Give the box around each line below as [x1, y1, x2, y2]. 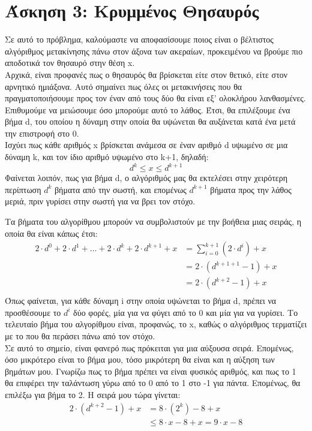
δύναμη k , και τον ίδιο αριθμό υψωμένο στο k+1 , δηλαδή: [5, 150, 209, 163]
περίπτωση [5, 183, 41, 195]
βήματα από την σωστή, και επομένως [54, 183, 187, 195]
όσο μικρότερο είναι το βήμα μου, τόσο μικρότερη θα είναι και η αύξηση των [5, 353, 275, 366]
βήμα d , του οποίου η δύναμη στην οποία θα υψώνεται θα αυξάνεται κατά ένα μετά [5, 115, 296, 128]
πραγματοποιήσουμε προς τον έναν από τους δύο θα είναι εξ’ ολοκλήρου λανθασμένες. [5, 92, 306, 104]
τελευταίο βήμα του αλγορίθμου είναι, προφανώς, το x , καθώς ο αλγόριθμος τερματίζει [5, 318, 307, 330]
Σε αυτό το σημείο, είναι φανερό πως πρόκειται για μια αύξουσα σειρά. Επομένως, [5, 341, 294, 354]
